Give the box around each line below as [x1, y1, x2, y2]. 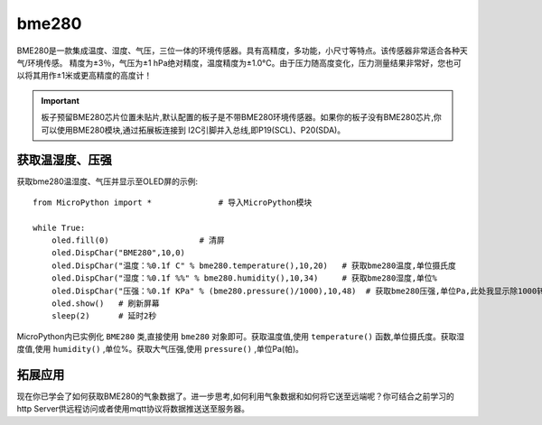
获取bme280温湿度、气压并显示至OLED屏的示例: [16, 176, 199, 187]
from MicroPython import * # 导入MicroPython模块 [33, 197, 313, 208]
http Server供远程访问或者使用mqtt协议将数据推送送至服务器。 [16, 403, 250, 414]
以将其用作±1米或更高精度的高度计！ [16, 70, 153, 81]
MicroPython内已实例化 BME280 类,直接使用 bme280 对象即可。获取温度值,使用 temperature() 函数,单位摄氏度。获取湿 [16, 330, 465, 342]
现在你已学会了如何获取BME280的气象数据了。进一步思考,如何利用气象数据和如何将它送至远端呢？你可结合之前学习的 [16, 391, 455, 402]
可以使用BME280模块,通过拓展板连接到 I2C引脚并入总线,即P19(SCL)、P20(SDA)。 [41, 125, 346, 135]
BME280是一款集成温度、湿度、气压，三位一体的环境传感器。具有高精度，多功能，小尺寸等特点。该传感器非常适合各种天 [16, 45, 469, 56]
